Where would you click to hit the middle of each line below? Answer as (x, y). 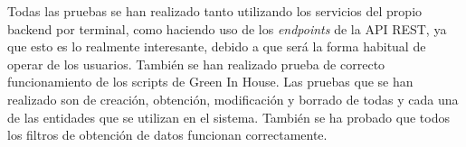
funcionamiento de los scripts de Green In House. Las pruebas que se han (210, 82)
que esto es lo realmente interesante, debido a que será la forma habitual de (217, 46)
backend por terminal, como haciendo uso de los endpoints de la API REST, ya (227, 28)
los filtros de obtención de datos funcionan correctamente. (167, 135)
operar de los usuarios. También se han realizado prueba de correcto (196, 64)
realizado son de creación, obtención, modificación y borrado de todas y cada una (233, 99)
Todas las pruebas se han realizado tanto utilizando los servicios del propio (215, 11)
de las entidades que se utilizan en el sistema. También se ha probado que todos (228, 117)
